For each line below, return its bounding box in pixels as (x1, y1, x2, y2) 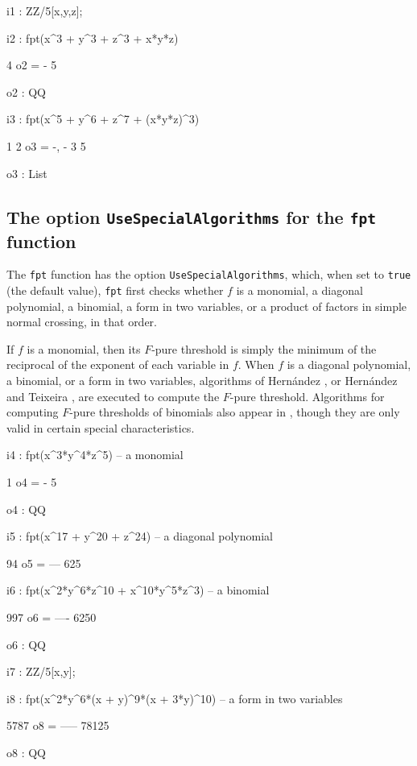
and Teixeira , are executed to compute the (6, 387, 220, 404)
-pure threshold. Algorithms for (229, 387, 385, 404)
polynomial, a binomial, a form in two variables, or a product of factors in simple (6, 297, 407, 314)
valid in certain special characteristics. (6, 419, 195, 436)
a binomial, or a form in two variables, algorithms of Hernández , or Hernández (6, 372, 398, 389)
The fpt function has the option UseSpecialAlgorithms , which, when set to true (6, 266, 411, 283)
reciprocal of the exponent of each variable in (6, 356, 229, 373)
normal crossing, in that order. (6, 313, 157, 330)
